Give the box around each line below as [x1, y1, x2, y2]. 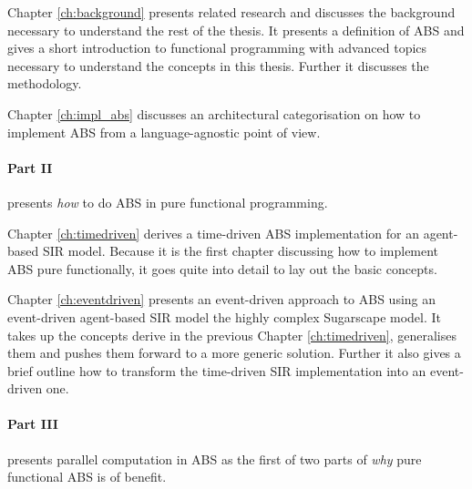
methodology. [7, 74, 82, 93]
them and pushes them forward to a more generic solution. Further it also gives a [7, 343, 461, 362]
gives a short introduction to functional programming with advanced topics [7, 38, 427, 57]
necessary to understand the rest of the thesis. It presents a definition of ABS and [7, 20, 465, 39]
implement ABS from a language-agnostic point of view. [7, 122, 321, 141]
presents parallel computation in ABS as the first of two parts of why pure [7, 449, 422, 468]
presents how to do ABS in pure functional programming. [7, 192, 328, 211]
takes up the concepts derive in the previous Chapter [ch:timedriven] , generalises [7, 325, 457, 344]
